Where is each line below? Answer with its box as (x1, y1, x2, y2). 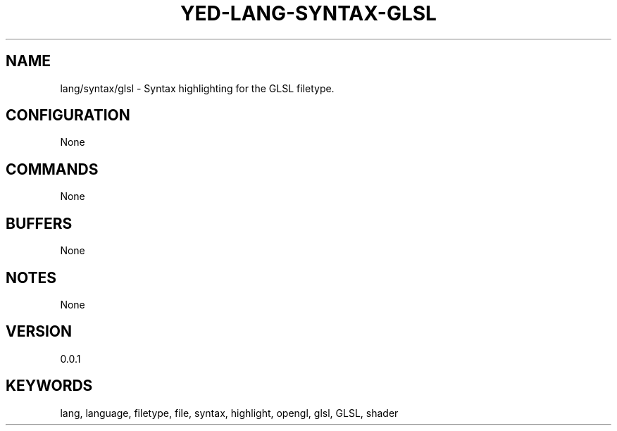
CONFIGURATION (6, 106, 130, 125)
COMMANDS (6, 160, 99, 178)
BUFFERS (6, 214, 73, 232)
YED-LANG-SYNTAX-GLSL (180, 1, 437, 25)
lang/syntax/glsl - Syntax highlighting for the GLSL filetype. (60, 82, 335, 94)
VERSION (6, 323, 73, 341)
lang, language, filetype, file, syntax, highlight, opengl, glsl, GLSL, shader (60, 406, 399, 419)
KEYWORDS (6, 377, 93, 395)
